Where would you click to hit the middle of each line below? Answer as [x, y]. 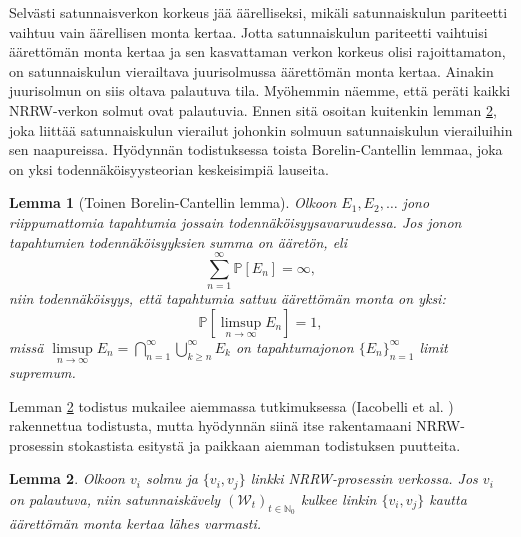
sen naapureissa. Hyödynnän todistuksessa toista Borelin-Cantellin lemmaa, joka [256, 149]
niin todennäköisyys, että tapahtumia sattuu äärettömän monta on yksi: [227, 298]
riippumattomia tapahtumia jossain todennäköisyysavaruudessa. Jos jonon [235, 221]
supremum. [42, 372]
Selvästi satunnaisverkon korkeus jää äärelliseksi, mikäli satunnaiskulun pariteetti [258, 12]
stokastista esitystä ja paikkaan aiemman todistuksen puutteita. [264, 444]
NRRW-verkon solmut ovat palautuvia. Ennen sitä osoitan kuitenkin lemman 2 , [253, 109]
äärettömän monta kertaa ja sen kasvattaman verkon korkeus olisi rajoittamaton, [257, 51]
